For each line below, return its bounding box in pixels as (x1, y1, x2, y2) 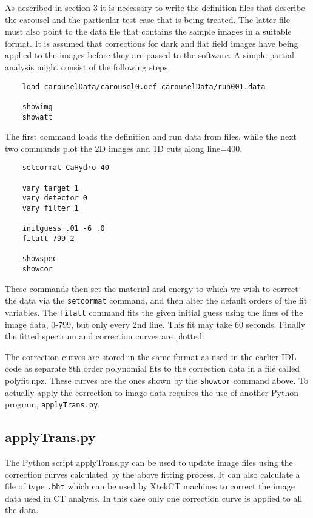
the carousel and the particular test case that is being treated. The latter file (5, 13, 290, 26)
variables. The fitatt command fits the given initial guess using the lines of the (5, 305, 303, 318)
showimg (22, 102, 53, 111)
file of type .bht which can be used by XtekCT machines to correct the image (5, 480, 295, 492)
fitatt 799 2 (22, 234, 75, 243)
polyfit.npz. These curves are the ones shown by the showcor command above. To (5, 373, 309, 386)
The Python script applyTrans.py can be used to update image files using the (5, 455, 293, 468)
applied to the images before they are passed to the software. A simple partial (5, 49, 294, 61)
